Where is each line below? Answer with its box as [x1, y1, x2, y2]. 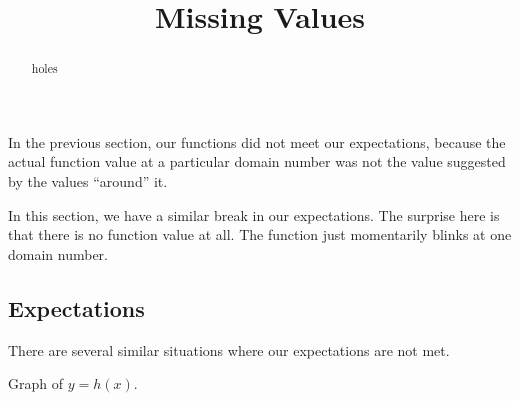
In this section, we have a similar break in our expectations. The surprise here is [8, 204, 500, 225]
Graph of [8, 373, 63, 394]
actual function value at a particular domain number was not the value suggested [8, 151, 506, 172]
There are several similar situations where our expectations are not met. [8, 339, 450, 360]
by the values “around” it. [8, 171, 168, 192]
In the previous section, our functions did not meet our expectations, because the [8, 131, 506, 152]
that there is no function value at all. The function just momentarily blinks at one [8, 224, 512, 245]
